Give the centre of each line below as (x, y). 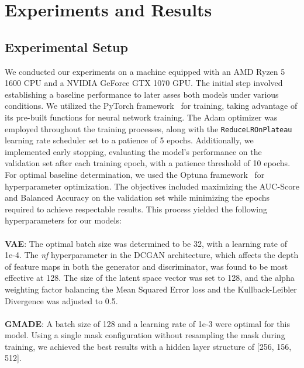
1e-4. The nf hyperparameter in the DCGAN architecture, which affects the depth (152, 255)
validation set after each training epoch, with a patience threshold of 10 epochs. (148, 163)
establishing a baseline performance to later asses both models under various (142, 94)
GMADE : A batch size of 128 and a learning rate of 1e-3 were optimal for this (147, 323)
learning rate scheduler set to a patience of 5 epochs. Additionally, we (129, 140)
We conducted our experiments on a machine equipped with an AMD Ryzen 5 (145, 71)
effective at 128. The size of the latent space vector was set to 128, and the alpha (150, 278)
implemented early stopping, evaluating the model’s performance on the (133, 151)
